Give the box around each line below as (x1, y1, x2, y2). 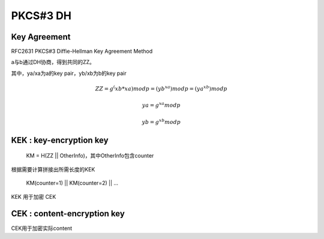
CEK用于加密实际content (11, 225, 73, 232)
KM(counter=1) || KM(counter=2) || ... (26, 180, 119, 187)
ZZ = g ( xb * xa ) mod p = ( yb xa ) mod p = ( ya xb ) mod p (95, 84, 227, 92)
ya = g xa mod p (142, 101, 181, 109)
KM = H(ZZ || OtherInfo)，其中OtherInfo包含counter (26, 152, 154, 159)
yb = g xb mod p (142, 117, 181, 125)
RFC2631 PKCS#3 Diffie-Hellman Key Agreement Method (11, 48, 153, 55)
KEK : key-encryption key (11, 135, 109, 145)
